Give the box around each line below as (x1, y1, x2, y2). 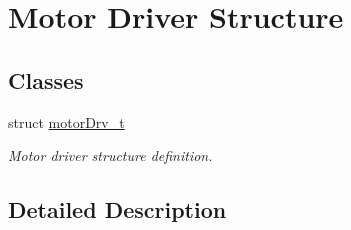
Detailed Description (8, 194, 227, 225)
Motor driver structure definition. (8, 145, 213, 166)
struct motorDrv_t (8, 111, 125, 132)
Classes (8, 64, 84, 95)
